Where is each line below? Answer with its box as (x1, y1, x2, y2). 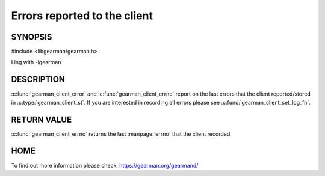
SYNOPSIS (11, 32, 52, 42)
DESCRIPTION (11, 74, 66, 85)
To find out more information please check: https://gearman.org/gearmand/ (11, 162, 199, 169)
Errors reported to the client (11, 9, 153, 22)
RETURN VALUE (11, 114, 72, 124)
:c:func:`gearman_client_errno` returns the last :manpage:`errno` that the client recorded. (11, 130, 232, 138)
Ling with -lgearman (11, 59, 61, 66)
